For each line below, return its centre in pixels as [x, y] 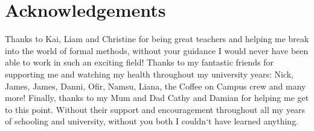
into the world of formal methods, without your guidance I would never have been [157, 50]
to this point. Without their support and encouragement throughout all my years [155, 109]
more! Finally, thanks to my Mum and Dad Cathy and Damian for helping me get [157, 98]
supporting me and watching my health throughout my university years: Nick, [149, 74]
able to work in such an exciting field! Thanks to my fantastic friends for [139, 62]
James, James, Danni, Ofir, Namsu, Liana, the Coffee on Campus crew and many [155, 86]
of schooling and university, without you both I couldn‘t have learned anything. [152, 121]
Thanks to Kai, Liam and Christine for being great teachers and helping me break [157, 39]
